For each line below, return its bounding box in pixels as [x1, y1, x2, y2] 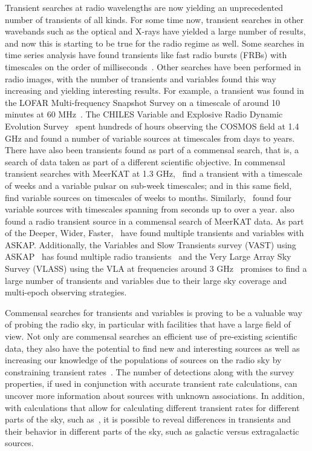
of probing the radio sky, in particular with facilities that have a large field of [5, 318, 291, 331]
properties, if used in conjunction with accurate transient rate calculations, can [5, 377, 297, 390]
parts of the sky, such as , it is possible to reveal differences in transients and [5, 413, 291, 426]
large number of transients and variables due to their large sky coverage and [5, 274, 287, 286]
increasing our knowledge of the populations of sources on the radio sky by [5, 354, 282, 366]
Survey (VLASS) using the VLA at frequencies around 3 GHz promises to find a [5, 262, 307, 275]
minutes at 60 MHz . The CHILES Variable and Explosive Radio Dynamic [5, 108, 283, 120]
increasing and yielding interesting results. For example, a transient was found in [5, 84, 304, 97]
